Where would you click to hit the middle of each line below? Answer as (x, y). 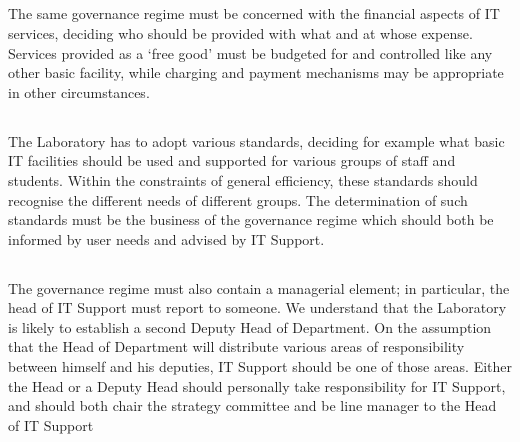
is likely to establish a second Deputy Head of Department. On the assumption (250, 326)
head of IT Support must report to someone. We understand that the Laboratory (257, 307)
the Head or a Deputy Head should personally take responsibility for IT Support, (257, 385)
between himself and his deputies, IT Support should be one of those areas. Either (260, 366)
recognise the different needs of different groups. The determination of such (238, 199)
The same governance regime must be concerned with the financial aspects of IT (254, 13)
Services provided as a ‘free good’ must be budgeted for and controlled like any (250, 52)
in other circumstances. (79, 91)
